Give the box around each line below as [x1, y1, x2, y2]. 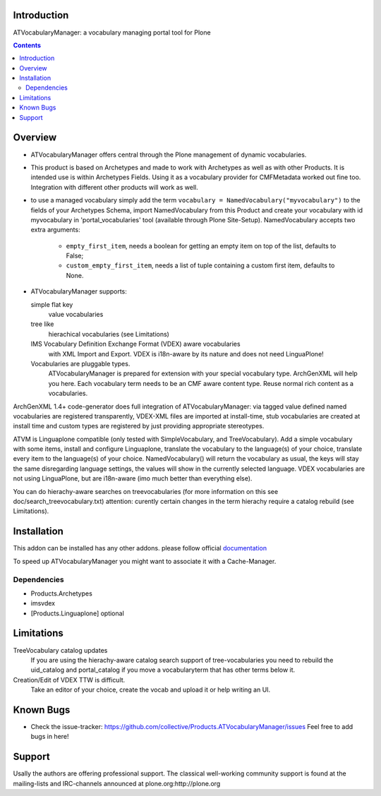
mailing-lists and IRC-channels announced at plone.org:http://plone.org [13, 779, 221, 788]
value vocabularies [48, 310, 104, 319]
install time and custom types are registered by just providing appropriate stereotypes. [13, 422, 265, 430]
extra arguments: [30, 226, 80, 234]
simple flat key [30, 300, 73, 308]
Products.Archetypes [30, 589, 93, 598]
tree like [30, 320, 54, 328]
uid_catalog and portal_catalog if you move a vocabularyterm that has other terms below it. [30, 665, 296, 674]
